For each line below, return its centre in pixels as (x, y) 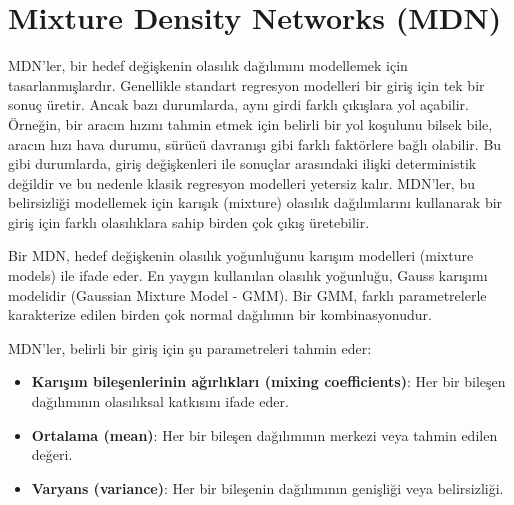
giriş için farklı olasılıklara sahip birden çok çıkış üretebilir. (189, 221)
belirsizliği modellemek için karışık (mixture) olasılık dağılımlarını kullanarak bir (255, 202)
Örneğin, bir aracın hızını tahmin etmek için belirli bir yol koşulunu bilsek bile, (250, 123)
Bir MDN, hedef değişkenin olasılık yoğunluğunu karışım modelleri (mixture (241, 255)
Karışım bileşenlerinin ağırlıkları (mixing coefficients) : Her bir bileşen (268, 381)
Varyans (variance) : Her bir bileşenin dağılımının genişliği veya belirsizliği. (267, 487)
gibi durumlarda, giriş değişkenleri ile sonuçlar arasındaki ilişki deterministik (242, 163)
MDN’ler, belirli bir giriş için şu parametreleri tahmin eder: (190, 347)
